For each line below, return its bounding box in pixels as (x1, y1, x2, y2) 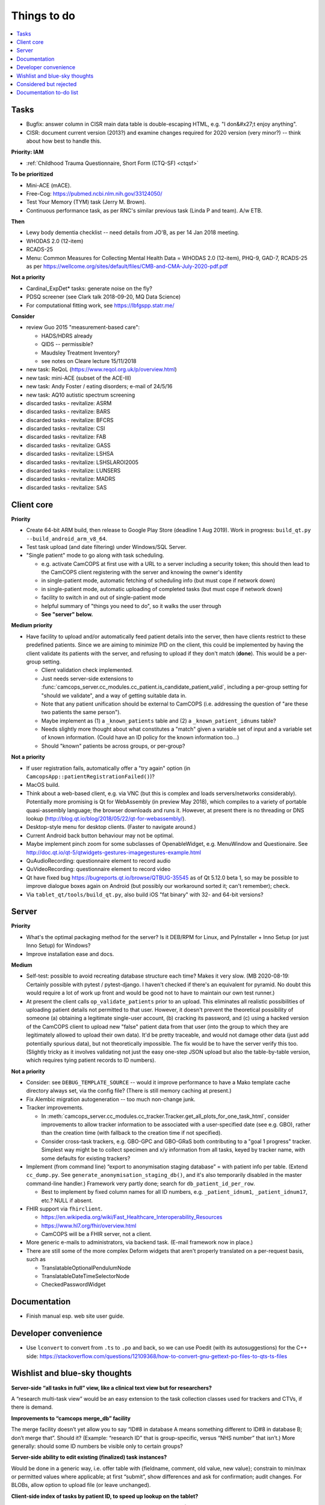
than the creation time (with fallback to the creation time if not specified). (41, 1129, 223, 1137)
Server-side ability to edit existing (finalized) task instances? (11, 1454, 167, 1461)
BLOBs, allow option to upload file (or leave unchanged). (11, 1482, 151, 1489)
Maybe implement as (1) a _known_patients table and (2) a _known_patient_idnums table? (41, 717, 276, 724)
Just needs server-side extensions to (41, 675, 134, 682)
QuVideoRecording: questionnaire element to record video (26, 866, 171, 873)
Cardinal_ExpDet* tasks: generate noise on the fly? (26, 285, 153, 292)
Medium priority (11, 622, 53, 629)
